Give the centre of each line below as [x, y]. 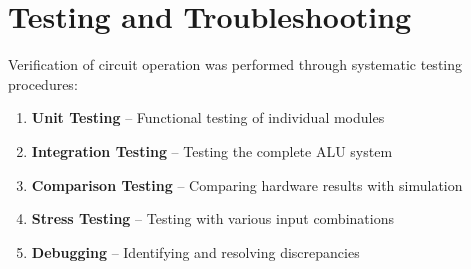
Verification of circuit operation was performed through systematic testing [235, 64]
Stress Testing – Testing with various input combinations [212, 218]
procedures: [43, 83]
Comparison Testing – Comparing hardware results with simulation [247, 184]
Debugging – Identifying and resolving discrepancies [195, 251]
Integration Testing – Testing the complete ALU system [212, 150]
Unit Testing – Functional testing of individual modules [208, 117]
